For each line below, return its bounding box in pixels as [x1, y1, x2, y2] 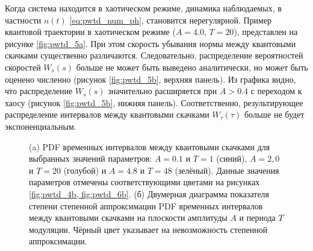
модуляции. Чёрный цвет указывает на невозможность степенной [29, 223, 268, 235]
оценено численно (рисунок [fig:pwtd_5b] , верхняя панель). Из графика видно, [5, 72, 296, 85]
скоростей [5, 60, 41, 73]
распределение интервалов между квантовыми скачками [5, 108, 209, 121]
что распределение [5, 84, 73, 97]
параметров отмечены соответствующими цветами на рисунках [29, 176, 260, 188]
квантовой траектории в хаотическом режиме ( [5, 25, 176, 38]
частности [5, 13, 42, 26]
